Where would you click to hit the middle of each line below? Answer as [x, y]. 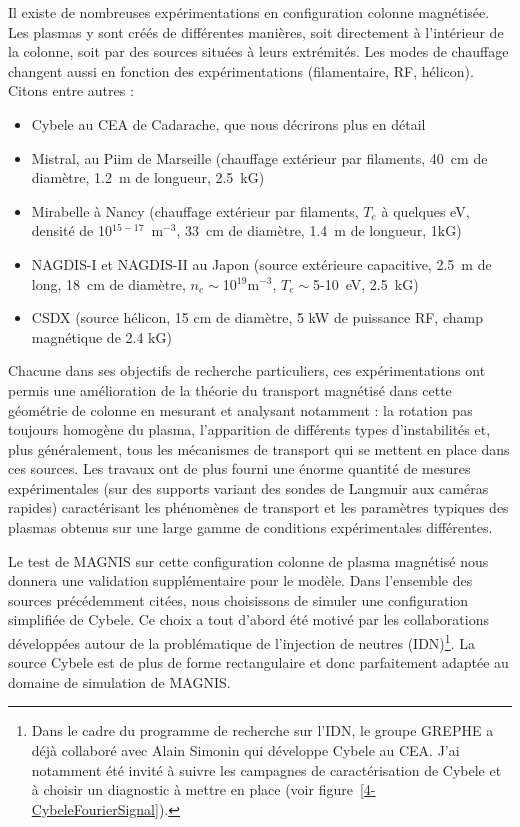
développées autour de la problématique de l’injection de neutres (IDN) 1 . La [241, 641]
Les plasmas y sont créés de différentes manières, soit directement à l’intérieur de [256, 31]
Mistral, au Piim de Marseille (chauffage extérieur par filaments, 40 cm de [259, 157]
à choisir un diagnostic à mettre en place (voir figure [192, 789]
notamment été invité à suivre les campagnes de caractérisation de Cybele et [266, 769]
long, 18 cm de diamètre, [108, 283]
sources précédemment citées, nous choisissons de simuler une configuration [238, 599]
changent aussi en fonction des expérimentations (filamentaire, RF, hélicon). [241, 70]
